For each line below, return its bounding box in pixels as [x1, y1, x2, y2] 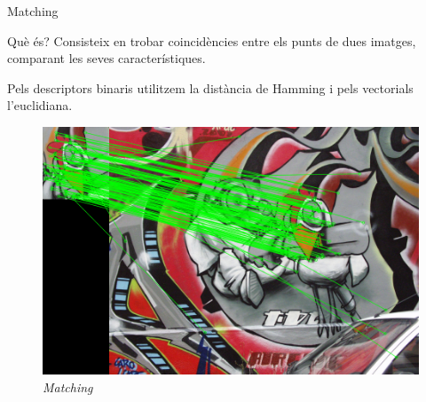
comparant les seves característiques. [7, 49, 206, 67]
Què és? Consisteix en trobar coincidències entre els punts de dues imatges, [7, 31, 416, 50]
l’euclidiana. [7, 96, 73, 114]
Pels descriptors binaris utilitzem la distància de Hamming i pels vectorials [7, 78, 414, 97]
